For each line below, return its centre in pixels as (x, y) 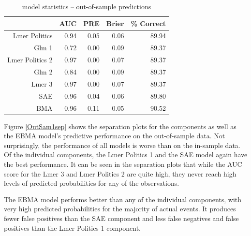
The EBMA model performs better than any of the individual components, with (123, 199)
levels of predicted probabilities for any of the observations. (92, 183)
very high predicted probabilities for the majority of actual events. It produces (120, 209)
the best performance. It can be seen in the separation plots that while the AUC (123, 164)
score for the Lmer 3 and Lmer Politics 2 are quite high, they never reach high (120, 173)
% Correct (148, 23)
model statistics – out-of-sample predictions (87, 6)
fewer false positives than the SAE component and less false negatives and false (121, 218)
